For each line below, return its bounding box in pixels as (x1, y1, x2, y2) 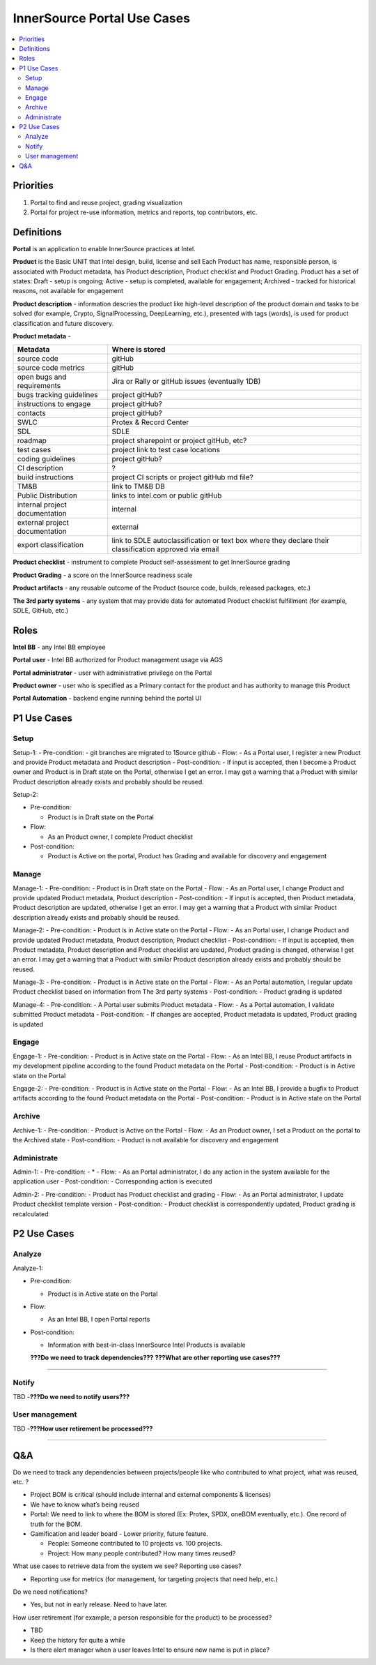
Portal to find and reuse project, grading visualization (30, 198, 182, 207)
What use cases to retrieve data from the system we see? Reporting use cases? (13, 1562, 242, 1570)
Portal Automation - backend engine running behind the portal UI (13, 694, 202, 703)
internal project (17, 500, 68, 509)
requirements (17, 381, 61, 391)
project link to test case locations (111, 445, 221, 455)
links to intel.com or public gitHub (111, 491, 222, 500)
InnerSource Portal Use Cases (13, 10, 191, 26)
